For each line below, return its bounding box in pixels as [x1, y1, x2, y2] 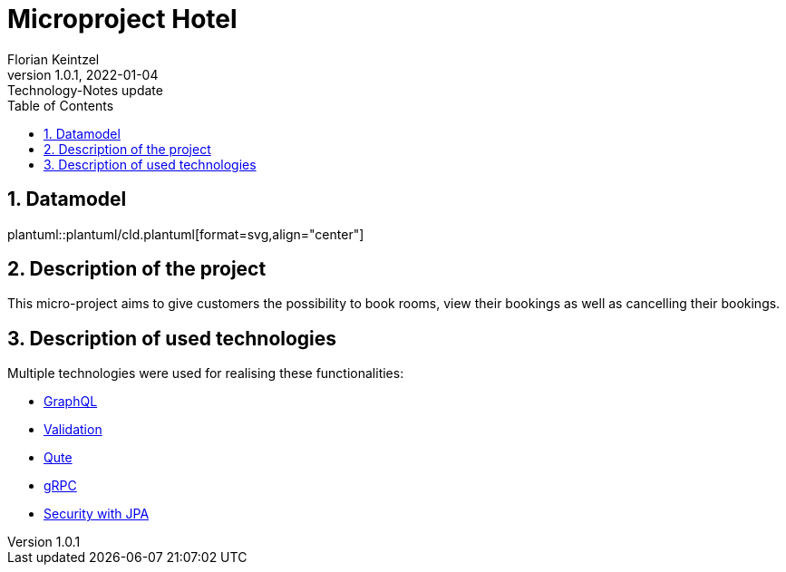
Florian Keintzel [7, 51, 100, 67]
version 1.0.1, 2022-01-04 [7, 66, 159, 82]
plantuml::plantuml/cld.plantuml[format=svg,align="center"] [7, 226, 364, 242]
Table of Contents [7, 97, 114, 113]
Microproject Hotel [7, 4, 238, 34]
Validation [44, 422, 102, 438]
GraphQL [44, 393, 98, 410]
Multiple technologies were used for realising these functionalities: [7, 365, 404, 382]
